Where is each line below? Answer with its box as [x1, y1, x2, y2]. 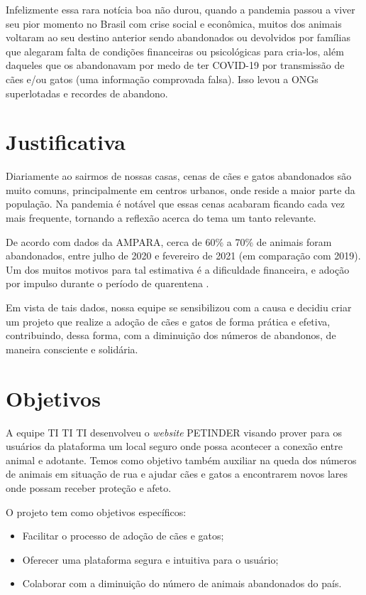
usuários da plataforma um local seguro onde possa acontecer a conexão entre [6, 439, 343, 454]
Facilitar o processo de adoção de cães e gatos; [22, 528, 224, 543]
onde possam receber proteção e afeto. [6, 480, 172, 495]
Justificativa [6, 127, 126, 156]
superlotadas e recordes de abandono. [6, 85, 168, 100]
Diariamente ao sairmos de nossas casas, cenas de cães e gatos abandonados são [6, 168, 352, 183]
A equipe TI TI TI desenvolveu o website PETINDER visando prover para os [6, 424, 342, 439]
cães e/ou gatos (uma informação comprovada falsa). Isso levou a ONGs [6, 71, 318, 86]
